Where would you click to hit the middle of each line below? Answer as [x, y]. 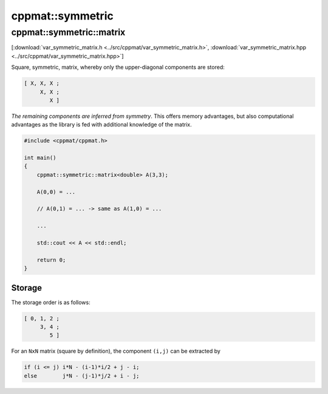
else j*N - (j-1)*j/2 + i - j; [82, 376]
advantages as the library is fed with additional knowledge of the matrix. [101, 125]
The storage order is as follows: [51, 302]
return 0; [51, 260]
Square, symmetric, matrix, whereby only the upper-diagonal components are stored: [118, 67]
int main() [40, 158]
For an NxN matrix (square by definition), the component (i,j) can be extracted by [116, 351]
